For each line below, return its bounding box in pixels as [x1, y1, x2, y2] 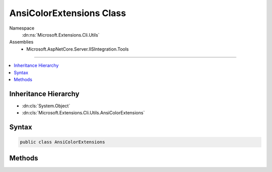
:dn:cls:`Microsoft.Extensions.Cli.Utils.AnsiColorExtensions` [22, 110, 145, 116]
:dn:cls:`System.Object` [22, 103, 71, 109]
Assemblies [9, 39, 34, 45]
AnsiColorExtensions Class [9, 8, 126, 19]
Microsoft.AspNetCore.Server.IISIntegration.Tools [26, 46, 129, 52]
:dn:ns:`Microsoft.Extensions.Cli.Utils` [22, 32, 100, 38]
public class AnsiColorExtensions [20, 139, 105, 145]
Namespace [9, 25, 35, 31]
